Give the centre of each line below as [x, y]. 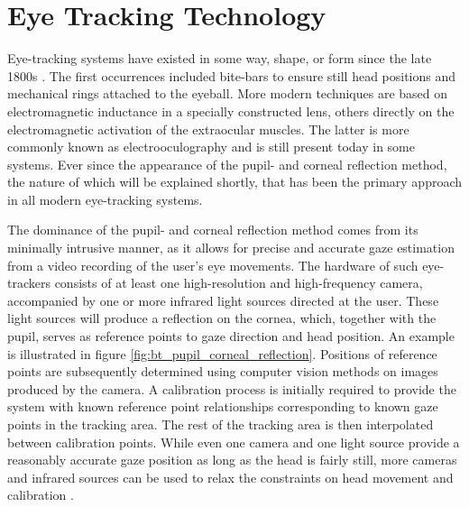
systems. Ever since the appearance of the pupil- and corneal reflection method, [227, 164]
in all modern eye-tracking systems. [105, 199]
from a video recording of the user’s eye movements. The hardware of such [213, 265]
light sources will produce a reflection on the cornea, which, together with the [222, 318]
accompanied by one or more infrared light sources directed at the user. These [223, 300]
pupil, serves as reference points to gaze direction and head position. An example [231, 336]
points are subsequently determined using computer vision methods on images [223, 371]
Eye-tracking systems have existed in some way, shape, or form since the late [220, 58]
